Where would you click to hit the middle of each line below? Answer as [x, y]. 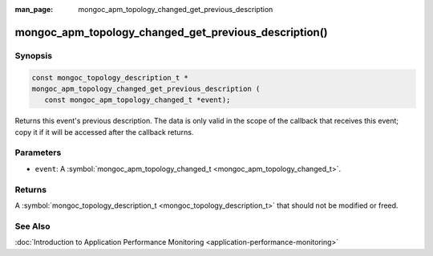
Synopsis [33, 55]
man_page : [34, 9]
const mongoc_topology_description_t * [110, 77]
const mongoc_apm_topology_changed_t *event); [138, 100]
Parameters [38, 152]
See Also [32, 226]
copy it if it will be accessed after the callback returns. [104, 132]
